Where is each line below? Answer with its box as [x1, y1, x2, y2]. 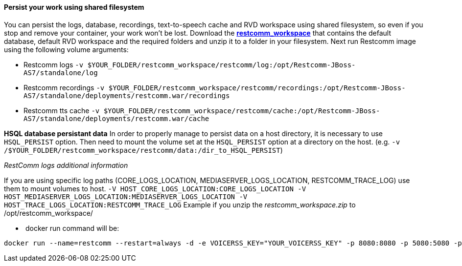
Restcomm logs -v [23, 60, 84, 69]
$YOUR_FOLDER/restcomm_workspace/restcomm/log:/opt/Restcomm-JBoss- [87, 61, 356, 69]
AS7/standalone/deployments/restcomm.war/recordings [23, 91, 230, 100]
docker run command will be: [25, 224, 119, 232]
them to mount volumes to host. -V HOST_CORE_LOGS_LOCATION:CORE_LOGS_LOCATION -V [4, 184, 306, 193]
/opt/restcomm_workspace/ [4, 208, 93, 217]
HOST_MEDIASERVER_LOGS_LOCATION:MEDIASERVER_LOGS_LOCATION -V [4, 192, 248, 201]
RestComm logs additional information [4, 161, 128, 169]
